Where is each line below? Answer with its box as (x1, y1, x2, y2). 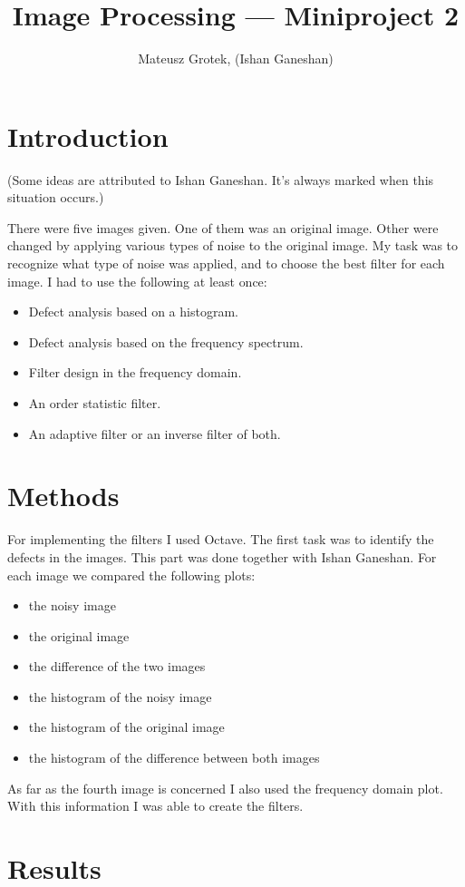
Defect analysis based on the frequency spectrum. (28, 332, 304, 351)
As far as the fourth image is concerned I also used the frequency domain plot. (7, 778, 443, 797)
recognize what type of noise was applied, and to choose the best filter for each (7, 254, 445, 273)
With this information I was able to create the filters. (7, 796, 304, 815)
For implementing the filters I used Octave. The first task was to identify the (7, 530, 434, 549)
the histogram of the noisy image (28, 687, 212, 706)
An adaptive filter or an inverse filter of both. (28, 424, 281, 443)
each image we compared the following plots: (7, 565, 256, 584)
